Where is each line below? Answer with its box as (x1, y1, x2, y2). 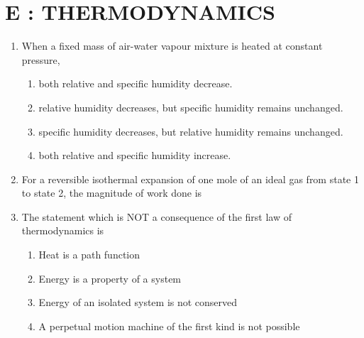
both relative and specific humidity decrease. (38, 76, 233, 91)
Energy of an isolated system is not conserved (38, 295, 238, 310)
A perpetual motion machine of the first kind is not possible (38, 318, 300, 333)
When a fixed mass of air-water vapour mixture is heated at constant (21, 38, 323, 53)
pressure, (21, 52, 60, 67)
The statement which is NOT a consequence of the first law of (21, 209, 292, 224)
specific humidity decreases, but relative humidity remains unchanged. (38, 124, 343, 138)
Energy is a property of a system (38, 271, 182, 285)
